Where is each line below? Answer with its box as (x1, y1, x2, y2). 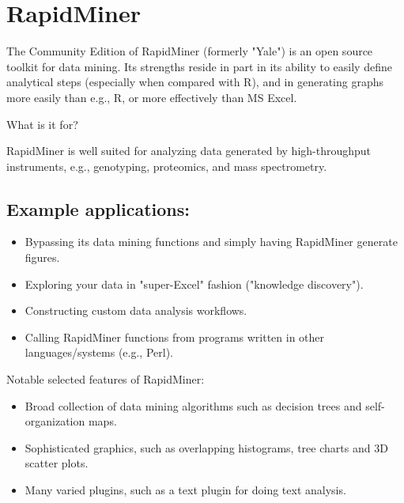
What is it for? (6, 115, 78, 132)
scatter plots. (25, 455, 89, 471)
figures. (25, 249, 60, 266)
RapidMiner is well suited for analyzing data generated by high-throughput (6, 142, 372, 159)
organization (25, 413, 85, 429)
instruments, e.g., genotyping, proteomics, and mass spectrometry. (6, 157, 327, 174)
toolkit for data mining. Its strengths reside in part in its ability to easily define (6, 58, 392, 74)
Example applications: (6, 196, 190, 221)
